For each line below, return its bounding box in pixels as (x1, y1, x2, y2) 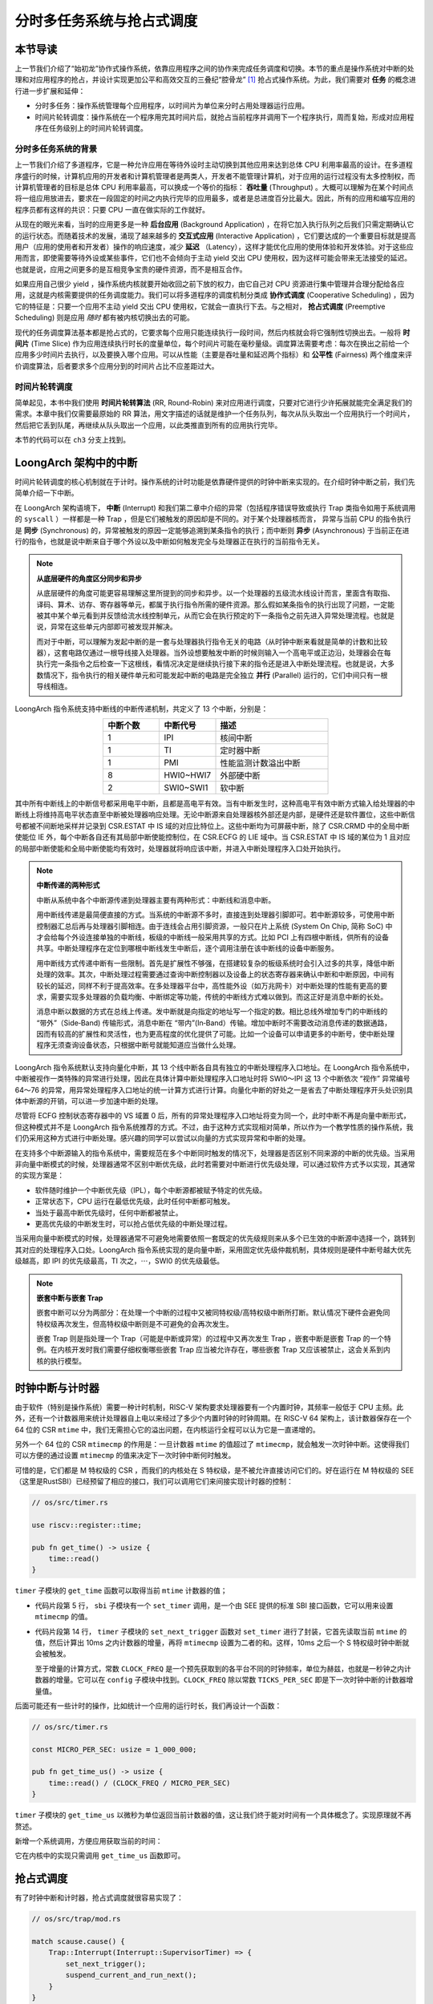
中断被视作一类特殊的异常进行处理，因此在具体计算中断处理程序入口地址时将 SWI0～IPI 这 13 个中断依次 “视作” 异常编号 (14, 1074, 411, 1084)
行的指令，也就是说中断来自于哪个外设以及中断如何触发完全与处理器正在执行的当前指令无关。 (14, 536, 324, 546)
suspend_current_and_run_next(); (65, 1970, 197, 1980)
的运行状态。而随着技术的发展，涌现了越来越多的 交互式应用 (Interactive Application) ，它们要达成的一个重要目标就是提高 (14, 231, 416, 240)
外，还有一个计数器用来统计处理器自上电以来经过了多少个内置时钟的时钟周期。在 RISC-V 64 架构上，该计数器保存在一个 (14, 1413, 412, 1423)
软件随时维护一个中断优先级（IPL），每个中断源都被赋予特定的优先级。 (34, 1185, 267, 1194)
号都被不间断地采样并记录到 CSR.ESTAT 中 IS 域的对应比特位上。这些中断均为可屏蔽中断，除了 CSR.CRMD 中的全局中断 (14, 821, 410, 830)
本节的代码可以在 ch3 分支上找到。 (14, 435, 131, 445)
